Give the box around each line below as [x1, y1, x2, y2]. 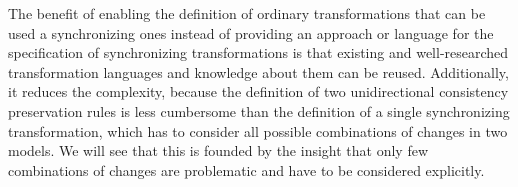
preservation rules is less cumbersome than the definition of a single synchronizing [8, 100, 510, 121]
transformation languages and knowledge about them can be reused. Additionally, [8, 61, 509, 82]
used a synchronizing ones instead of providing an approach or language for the [8, 22, 494, 43]
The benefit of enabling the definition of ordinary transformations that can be [8, 3, 486, 23]
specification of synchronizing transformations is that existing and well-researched [8, 42, 509, 63]
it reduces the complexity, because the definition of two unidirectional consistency [8, 81, 509, 102]
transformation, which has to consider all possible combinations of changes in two [8, 120, 508, 141]
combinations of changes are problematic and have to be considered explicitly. [8, 159, 485, 180]
